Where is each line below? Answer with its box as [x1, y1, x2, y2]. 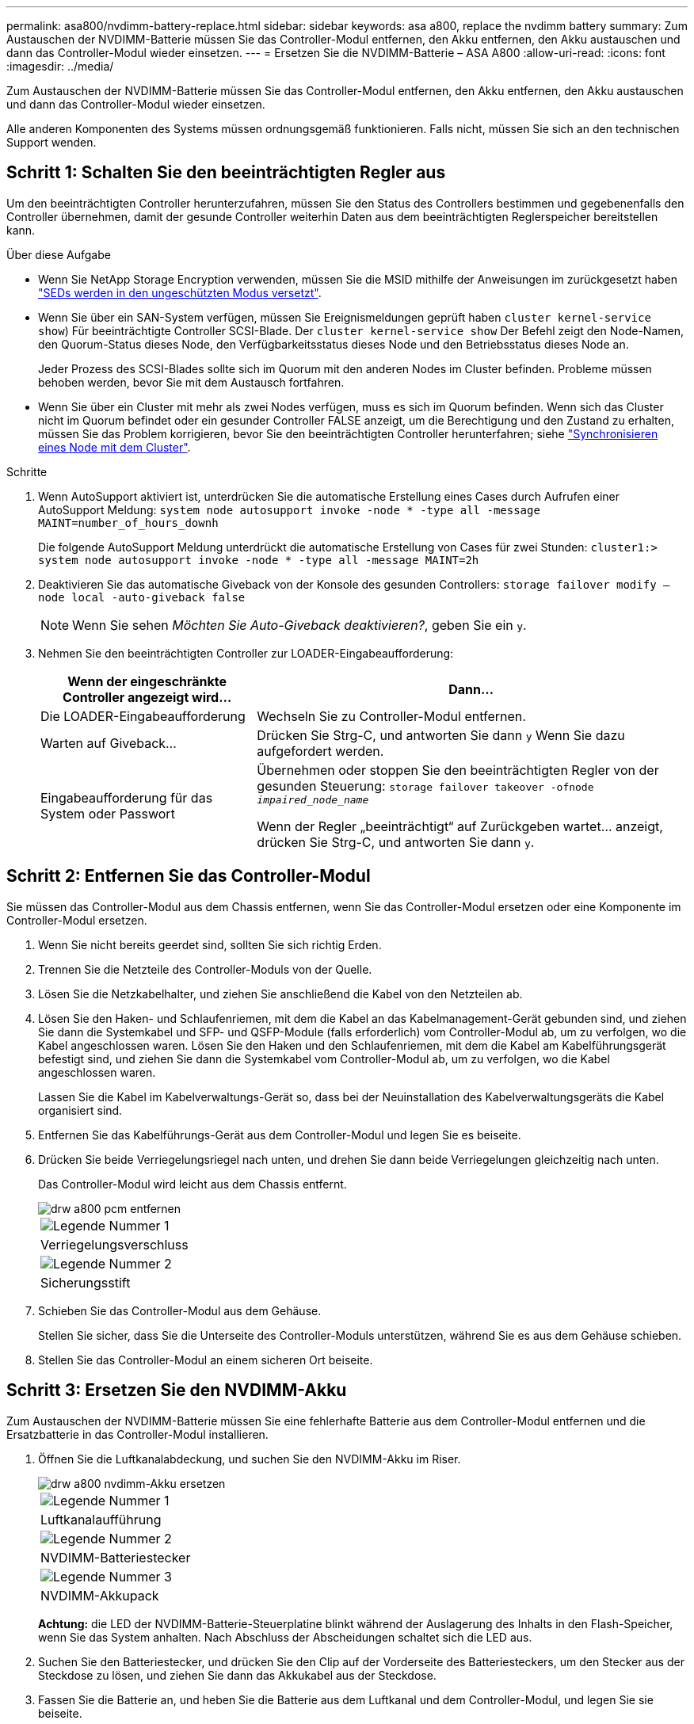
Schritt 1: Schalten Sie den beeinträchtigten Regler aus [6, 162, 446, 183]
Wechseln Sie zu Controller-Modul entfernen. [257, 708, 526, 724]
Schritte [6, 464, 48, 479]
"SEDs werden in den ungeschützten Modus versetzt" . [38, 285, 322, 299]
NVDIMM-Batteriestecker [40, 1549, 191, 1566]
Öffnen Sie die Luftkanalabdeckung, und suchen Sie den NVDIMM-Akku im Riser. [38, 1451, 461, 1466]
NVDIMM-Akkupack [40, 1587, 159, 1604]
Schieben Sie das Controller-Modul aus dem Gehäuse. [38, 1303, 322, 1318]
